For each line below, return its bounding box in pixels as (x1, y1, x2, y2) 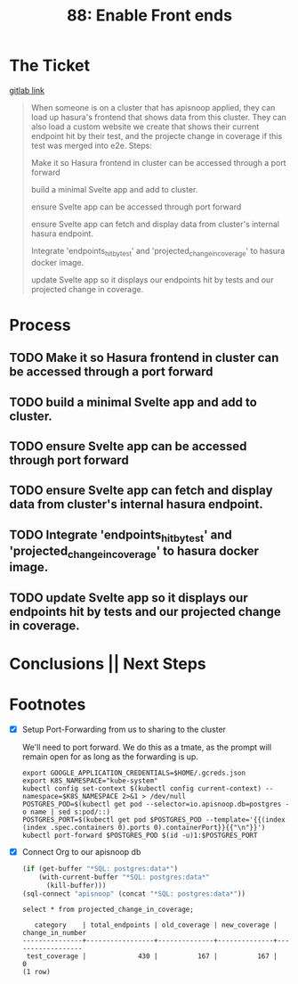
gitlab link (9, 85, 45, 95)
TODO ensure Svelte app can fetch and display (9, 483, 273, 498)
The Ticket (9, 55, 91, 76)
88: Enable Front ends (66, 5, 233, 26)
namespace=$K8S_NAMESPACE (21, 791, 118, 800)
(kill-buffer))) (45, 881, 107, 890)
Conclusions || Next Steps (9, 653, 206, 674)
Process (9, 315, 71, 335)
